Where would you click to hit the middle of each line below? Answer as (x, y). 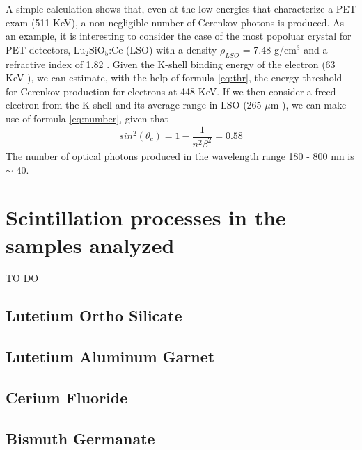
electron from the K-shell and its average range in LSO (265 (134, 105)
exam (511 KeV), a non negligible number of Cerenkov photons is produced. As (175, 22)
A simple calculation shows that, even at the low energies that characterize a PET (181, 8)
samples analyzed (90, 244)
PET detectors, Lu (46, 49)
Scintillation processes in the (146, 217)
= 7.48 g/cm (269, 49)
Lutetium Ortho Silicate (94, 315)
